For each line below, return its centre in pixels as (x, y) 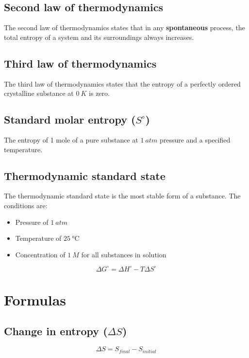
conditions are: (26, 205)
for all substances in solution (124, 254)
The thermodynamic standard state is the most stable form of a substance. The (122, 196)
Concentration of (40, 254)
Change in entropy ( (56, 331)
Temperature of (38, 238)
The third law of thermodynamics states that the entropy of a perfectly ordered (122, 83)
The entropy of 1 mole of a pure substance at (71, 139)
